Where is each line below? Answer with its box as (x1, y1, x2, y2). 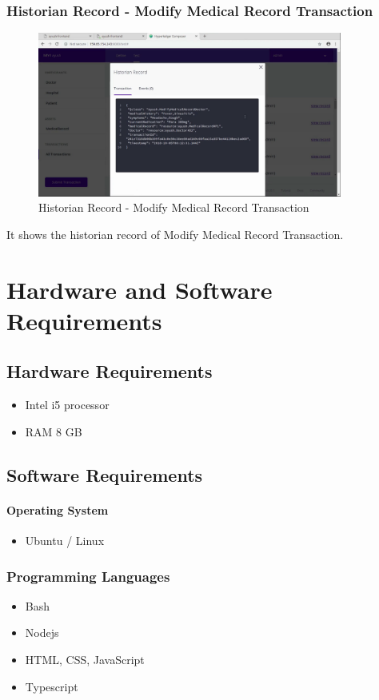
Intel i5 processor (25, 396, 110, 413)
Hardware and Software (6, 272, 273, 305)
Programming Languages (6, 566, 170, 586)
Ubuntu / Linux (25, 532, 105, 548)
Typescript (25, 678, 78, 694)
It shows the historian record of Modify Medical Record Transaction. (6, 225, 344, 242)
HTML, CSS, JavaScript (25, 651, 145, 667)
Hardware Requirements (6, 359, 213, 384)
